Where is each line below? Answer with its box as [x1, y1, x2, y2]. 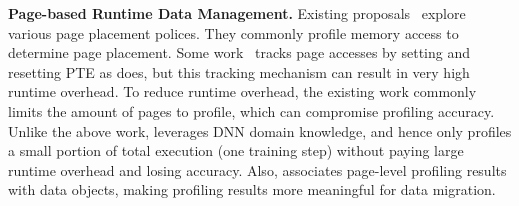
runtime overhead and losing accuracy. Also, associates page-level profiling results [8, 159, 507, 180]
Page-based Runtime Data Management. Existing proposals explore [8, 3, 466, 23]
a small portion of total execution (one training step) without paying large [8, 140, 464, 161]
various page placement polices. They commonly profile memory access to [8, 22, 459, 43]
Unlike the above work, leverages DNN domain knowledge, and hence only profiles [8, 120, 512, 141]
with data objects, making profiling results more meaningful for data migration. [8, 179, 496, 200]
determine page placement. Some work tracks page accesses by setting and [8, 42, 471, 63]
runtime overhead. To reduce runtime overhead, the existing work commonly [8, 81, 477, 102]
